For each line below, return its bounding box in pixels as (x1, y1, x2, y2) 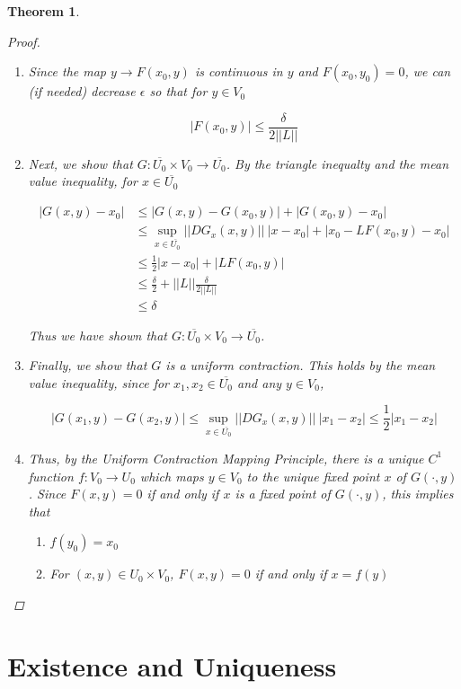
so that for (149, 82, 208, 101)
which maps (139, 466, 204, 485)
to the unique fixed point (246, 466, 380, 485)
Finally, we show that (28, 356, 147, 375)
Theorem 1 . (7, 2, 80, 20)
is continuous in (194, 62, 283, 81)
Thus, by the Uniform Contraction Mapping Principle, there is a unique (28, 448, 424, 467)
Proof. (7, 31, 40, 50)
